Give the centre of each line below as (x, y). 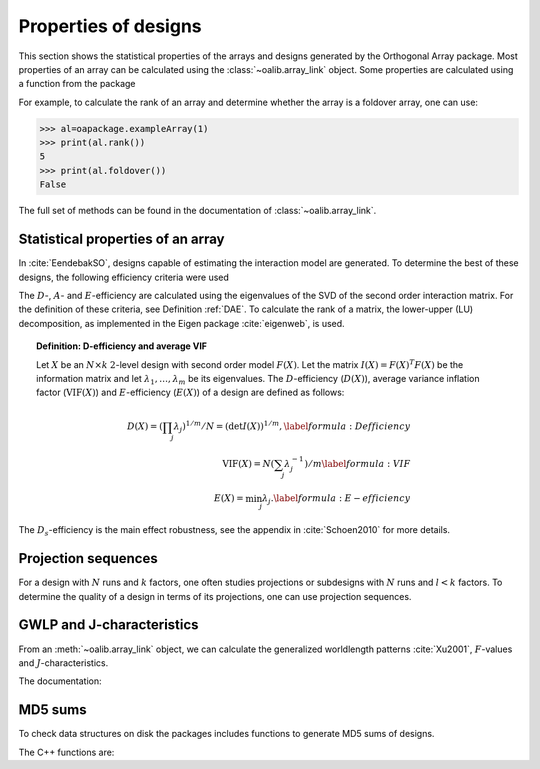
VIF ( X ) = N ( (248, 464)
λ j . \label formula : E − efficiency (336, 500)
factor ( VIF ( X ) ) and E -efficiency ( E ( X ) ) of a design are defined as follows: (190, 392)
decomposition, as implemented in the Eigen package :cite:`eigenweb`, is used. (181, 323)
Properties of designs (110, 26)
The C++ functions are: (66, 752)
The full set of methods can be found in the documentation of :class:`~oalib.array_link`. (197, 211)
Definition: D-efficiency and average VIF (122, 346)
